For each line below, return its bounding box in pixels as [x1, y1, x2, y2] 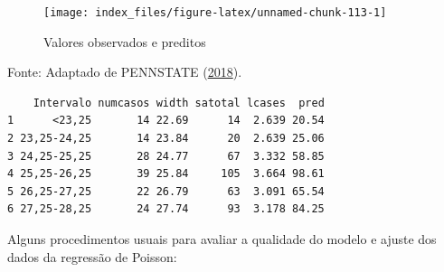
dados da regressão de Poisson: [7, 247, 177, 266]
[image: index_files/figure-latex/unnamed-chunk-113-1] [43, 6, 387, 19]
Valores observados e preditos [43, 32, 206, 51]
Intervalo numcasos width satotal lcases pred [33, 96, 325, 109]
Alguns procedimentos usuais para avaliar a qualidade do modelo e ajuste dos [7, 230, 437, 248]
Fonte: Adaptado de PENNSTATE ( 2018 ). [7, 62, 242, 81]
